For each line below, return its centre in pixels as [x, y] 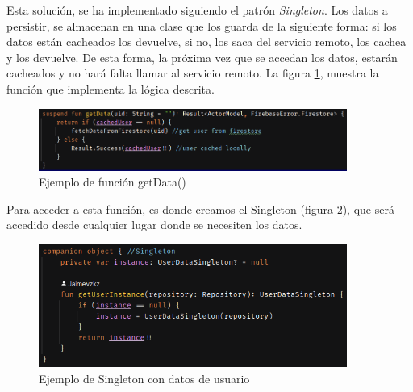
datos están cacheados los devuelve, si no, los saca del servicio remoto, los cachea [206, 42]
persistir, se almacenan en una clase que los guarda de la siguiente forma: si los [202, 25]
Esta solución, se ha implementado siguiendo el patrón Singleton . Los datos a [197, 10]
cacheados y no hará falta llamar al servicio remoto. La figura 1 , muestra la [193, 73]
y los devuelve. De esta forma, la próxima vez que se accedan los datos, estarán [202, 57]
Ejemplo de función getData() [113, 182]
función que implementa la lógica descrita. [111, 88]
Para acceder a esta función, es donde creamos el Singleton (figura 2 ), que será [200, 209]
